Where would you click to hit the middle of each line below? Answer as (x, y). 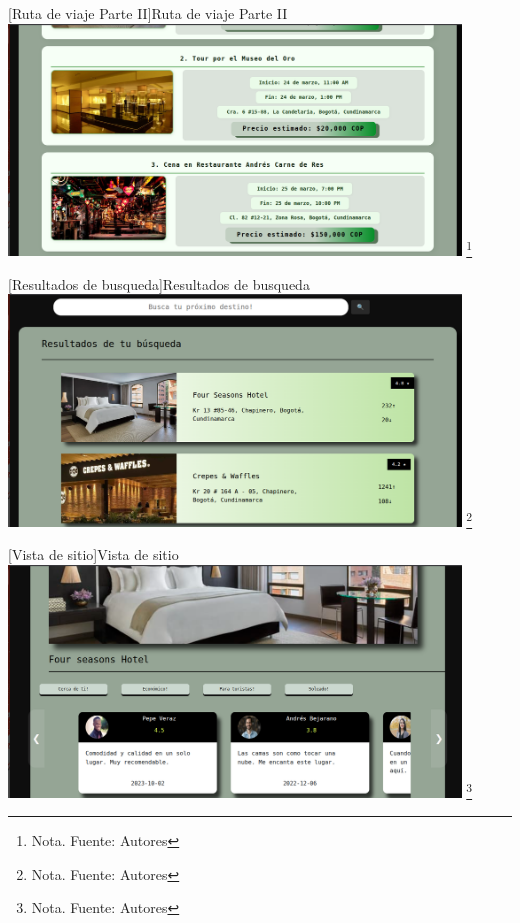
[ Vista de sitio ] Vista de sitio (93, 554)
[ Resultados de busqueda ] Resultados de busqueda (159, 283)
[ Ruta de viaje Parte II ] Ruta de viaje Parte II (148, 13)
